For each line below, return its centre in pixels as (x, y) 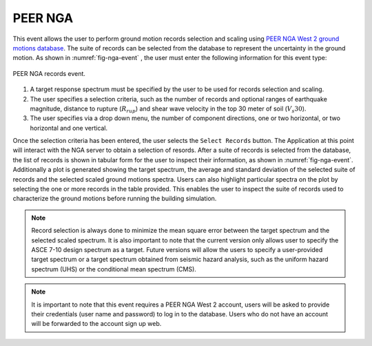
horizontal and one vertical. (69, 128)
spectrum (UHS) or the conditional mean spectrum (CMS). (114, 269)
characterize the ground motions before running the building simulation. (115, 199)
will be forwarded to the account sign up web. (96, 324)
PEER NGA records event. (49, 73)
